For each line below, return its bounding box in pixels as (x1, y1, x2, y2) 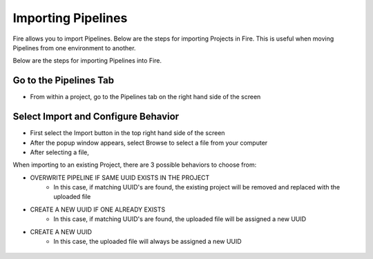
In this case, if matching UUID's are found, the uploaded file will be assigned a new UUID (53, 215, 307, 223)
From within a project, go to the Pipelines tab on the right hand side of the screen (30, 93, 261, 101)
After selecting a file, (30, 148, 90, 156)
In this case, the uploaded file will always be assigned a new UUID (53, 238, 242, 246)
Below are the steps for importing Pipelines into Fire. (12, 56, 162, 65)
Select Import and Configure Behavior (12, 111, 180, 123)
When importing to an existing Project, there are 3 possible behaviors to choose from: (12, 160, 257, 169)
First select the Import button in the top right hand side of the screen (30, 129, 225, 137)
